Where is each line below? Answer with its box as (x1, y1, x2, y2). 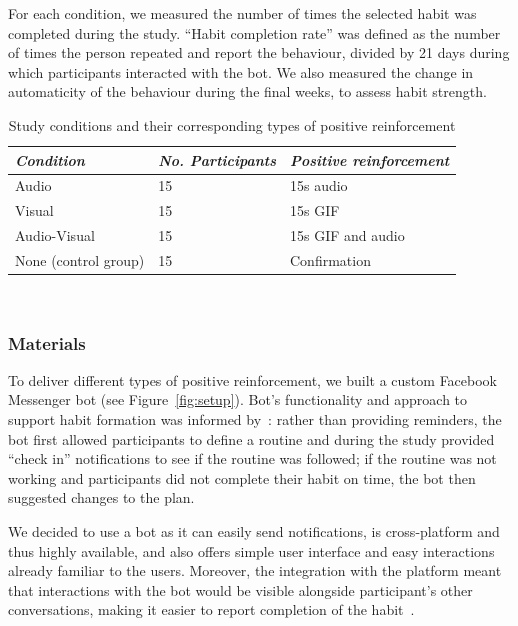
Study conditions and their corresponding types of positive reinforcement (8, 114, 456, 135)
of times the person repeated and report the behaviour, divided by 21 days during (8, 42, 510, 63)
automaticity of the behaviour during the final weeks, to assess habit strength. (8, 81, 487, 102)
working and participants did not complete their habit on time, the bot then (8, 467, 476, 488)
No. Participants (158, 149, 276, 170)
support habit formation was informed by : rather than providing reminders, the (8, 409, 502, 430)
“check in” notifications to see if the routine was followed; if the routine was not (8, 448, 497, 469)
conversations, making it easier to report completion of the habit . (8, 599, 415, 620)
